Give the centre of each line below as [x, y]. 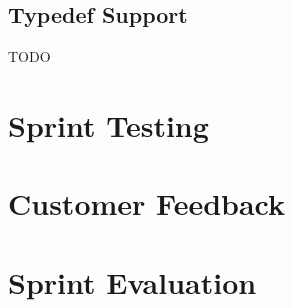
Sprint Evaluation [132, 281]
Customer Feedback [147, 203]
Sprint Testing [108, 124]
